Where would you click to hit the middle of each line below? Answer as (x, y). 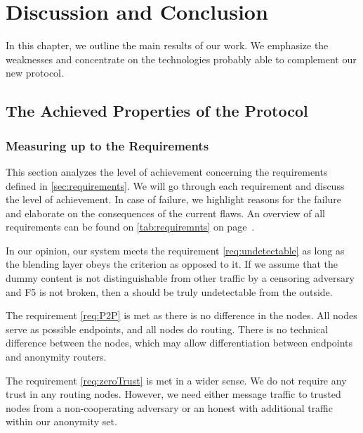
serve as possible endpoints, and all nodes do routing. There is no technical (167, 329)
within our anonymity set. (61, 421)
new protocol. (35, 73)
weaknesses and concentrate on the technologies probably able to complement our (181, 59)
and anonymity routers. (56, 357)
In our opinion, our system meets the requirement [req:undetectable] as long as (175, 250)
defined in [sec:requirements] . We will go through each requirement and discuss (175, 185)
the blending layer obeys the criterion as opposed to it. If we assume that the (172, 264)
